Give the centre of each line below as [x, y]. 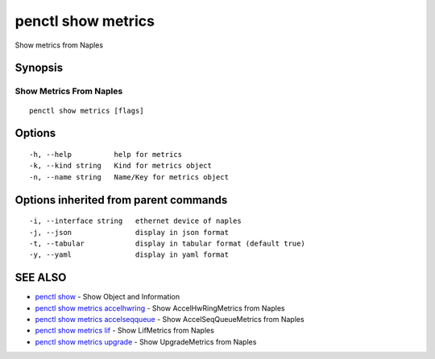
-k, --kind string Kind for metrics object [121, 166]
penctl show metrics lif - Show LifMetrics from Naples [125, 331]
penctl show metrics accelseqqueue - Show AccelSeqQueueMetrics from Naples [170, 319]
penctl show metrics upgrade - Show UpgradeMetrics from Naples [146, 341]
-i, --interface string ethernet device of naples [135, 221]
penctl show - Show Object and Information [108, 297]
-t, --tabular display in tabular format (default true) [167, 243]
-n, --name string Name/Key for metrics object [129, 177]
